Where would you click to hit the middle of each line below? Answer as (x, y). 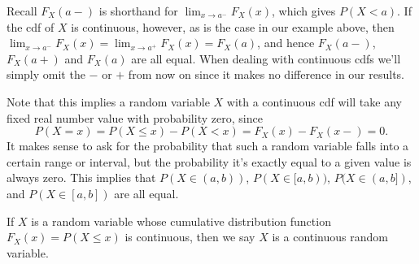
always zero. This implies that (81, 177)
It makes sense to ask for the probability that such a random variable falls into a (208, 146)
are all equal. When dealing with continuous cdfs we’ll (266, 58)
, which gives (304, 11)
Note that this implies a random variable (108, 101)
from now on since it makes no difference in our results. (266, 74)
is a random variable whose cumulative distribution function (181, 221)
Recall (22, 11)
